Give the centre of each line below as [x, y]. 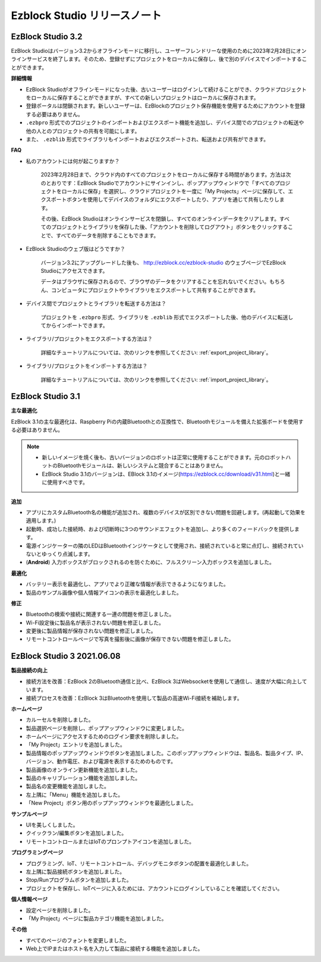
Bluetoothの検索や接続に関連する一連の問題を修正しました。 [100, 614]
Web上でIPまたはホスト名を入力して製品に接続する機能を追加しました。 [114, 949]
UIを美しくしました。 [52, 825]
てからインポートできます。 [74, 325]
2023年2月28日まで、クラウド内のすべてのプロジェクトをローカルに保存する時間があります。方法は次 [166, 175]
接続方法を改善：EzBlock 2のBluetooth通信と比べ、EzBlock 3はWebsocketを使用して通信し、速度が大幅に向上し [164, 681]
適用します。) [41, 521]
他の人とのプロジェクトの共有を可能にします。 [83, 131]
